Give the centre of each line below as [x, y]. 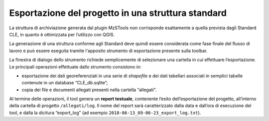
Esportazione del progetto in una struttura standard [118, 13]
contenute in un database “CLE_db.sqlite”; [65, 83]
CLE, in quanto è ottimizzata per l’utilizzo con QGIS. [62, 34]
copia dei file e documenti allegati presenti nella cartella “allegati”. [89, 90]
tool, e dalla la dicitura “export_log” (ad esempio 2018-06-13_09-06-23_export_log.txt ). [105, 113]
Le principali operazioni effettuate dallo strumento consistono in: [75, 66]
